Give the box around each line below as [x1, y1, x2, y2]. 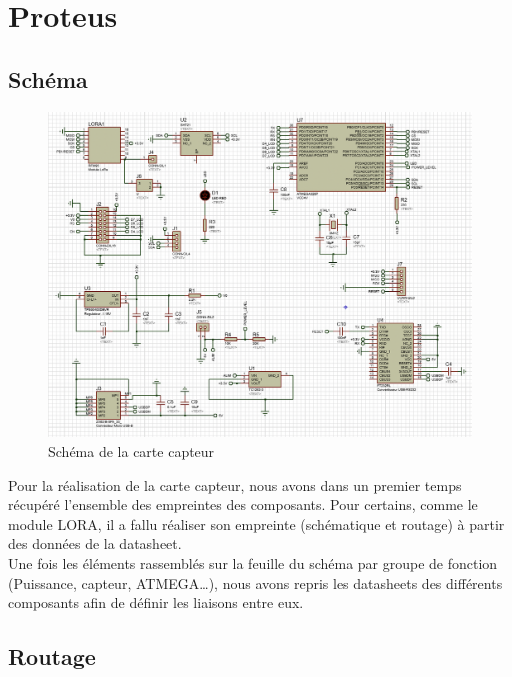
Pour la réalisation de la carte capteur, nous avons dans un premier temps [8, 474, 462, 495]
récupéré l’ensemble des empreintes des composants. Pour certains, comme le [8, 494, 478, 515]
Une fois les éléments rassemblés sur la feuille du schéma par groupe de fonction [8, 553, 498, 573]
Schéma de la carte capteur [48, 441, 215, 462]
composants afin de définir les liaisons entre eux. [8, 592, 304, 613]
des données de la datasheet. [8, 533, 182, 554]
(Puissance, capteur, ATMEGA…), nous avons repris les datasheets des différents [8, 572, 503, 593]
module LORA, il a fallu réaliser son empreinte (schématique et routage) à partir [8, 513, 505, 534]
